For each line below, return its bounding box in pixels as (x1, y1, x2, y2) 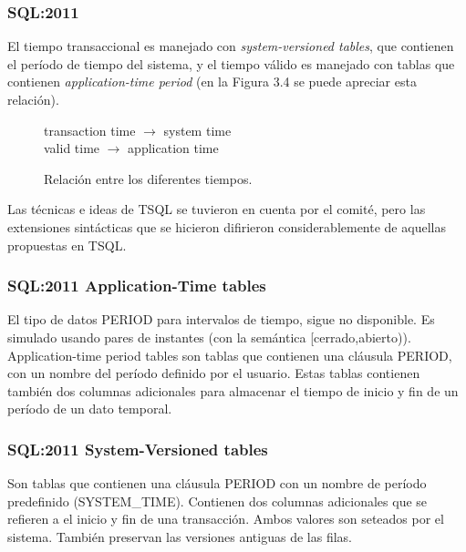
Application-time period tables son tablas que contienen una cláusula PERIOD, (7, 345, 452, 364)
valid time (44, 138, 100, 158)
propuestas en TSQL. (7, 235, 127, 254)
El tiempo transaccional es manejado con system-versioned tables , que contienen (7, 36, 454, 56)
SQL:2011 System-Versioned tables (7, 437, 268, 460)
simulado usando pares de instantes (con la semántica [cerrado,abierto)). (7, 327, 411, 346)
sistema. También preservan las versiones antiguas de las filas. (7, 526, 352, 546)
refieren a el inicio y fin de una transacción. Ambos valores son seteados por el (7, 509, 444, 528)
